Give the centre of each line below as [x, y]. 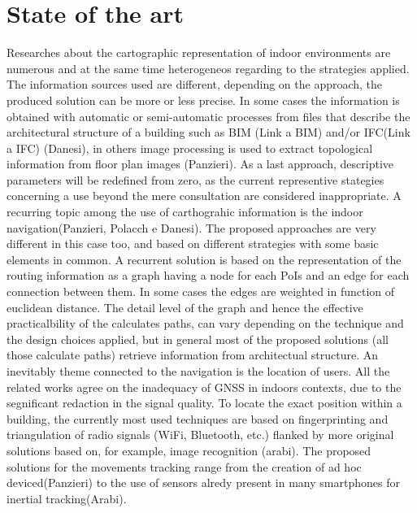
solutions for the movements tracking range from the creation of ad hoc [184, 466]
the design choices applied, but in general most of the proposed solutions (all [198, 339]
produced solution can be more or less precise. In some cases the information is [203, 100]
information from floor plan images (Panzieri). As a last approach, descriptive [200, 164]
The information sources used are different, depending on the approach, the [195, 84]
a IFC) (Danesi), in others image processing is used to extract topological [190, 148]
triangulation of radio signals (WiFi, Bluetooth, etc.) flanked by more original [200, 435]
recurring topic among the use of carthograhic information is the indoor [185, 212]
